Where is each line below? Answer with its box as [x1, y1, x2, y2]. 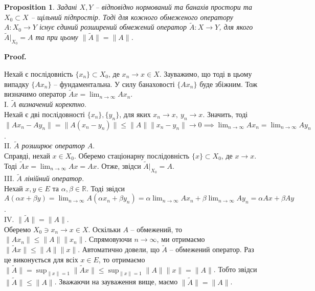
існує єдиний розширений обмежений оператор [39, 21, 187, 32]
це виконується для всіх [4, 254, 78, 264]
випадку [4, 78, 29, 89]
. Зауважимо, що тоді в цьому [159, 69, 252, 79]
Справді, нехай [4, 150, 50, 161]
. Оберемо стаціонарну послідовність [74, 150, 190, 161]
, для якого [219, 21, 253, 32]
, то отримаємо [98, 254, 145, 264]
